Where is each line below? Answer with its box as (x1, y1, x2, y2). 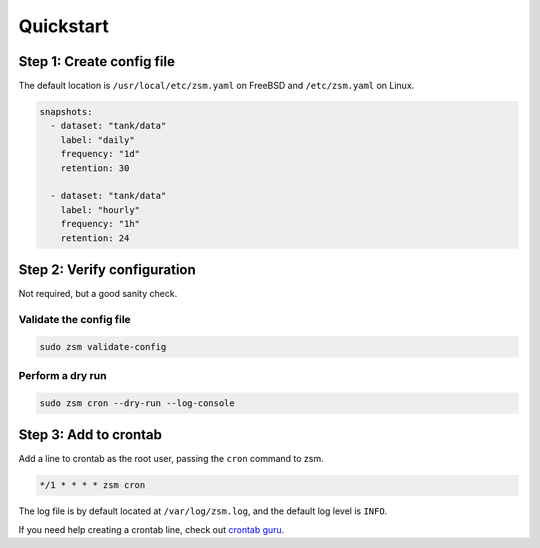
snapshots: (39, 106, 93, 118)
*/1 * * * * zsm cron (39, 480, 146, 491)
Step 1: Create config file (18, 53, 175, 70)
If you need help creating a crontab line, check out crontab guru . (18, 523, 285, 535)
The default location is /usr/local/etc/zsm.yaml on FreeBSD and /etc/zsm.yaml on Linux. (18, 80, 415, 92)
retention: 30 (60, 162, 130, 174)
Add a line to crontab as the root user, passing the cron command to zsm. (18, 453, 324, 465)
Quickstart (18, 15, 110, 37)
